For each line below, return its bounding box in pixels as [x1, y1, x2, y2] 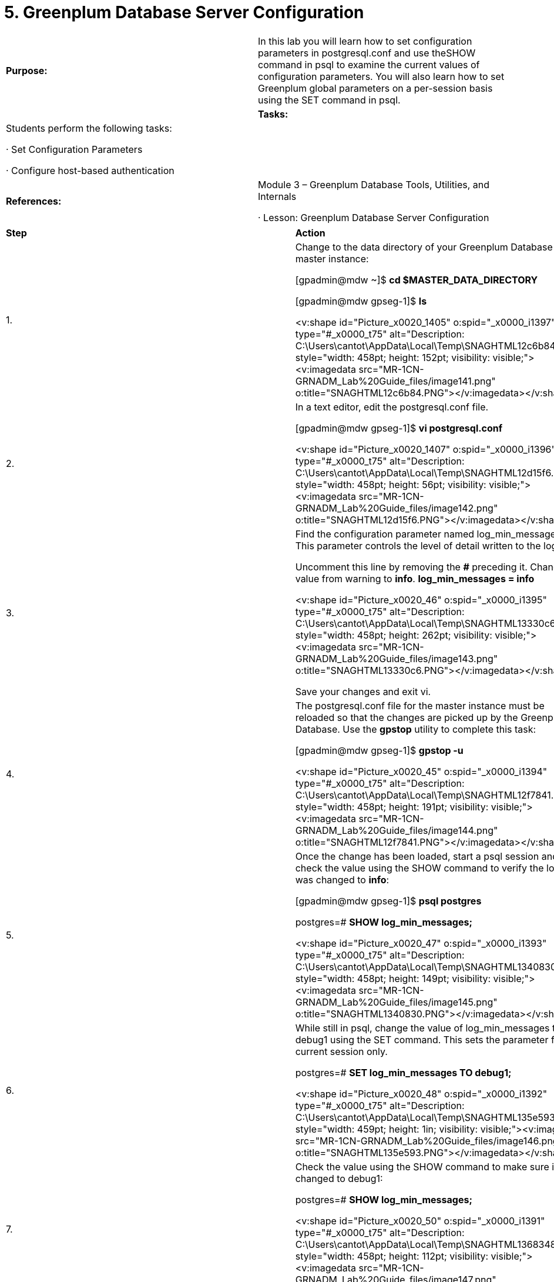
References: [6, 195, 62, 207]
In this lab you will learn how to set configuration [258, 35, 472, 47]
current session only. [295, 1045, 388, 1057]
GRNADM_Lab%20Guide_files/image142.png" [295, 502, 498, 514]
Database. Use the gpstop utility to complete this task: [295, 723, 536, 735]
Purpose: [6, 64, 48, 76]
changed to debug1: [295, 1172, 383, 1184]
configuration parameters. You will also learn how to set [258, 70, 505, 82]
